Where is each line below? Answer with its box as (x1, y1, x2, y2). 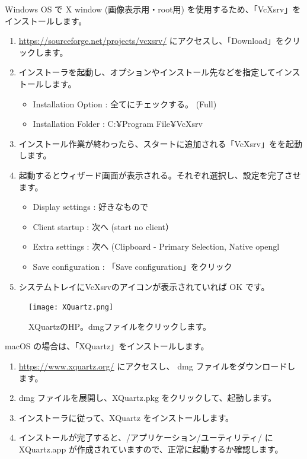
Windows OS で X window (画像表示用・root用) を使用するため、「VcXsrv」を (5, 3, 301, 15)
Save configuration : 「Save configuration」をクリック (33, 260, 232, 272)
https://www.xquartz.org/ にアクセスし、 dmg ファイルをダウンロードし (18, 359, 296, 372)
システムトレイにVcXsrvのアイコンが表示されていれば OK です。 (18, 280, 270, 292)
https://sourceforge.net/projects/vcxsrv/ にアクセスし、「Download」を (18, 34, 284, 47)
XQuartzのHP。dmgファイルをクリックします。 (28, 320, 212, 332)
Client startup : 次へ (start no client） (33, 220, 174, 232)
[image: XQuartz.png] (28, 303, 114, 312)
